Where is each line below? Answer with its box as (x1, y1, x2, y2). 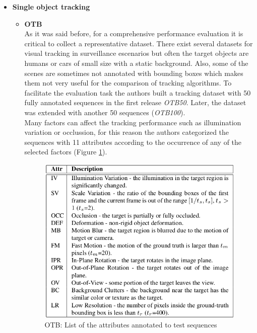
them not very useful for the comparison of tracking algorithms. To (24, 77, 232, 88)
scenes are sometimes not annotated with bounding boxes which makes (24, 67, 243, 78)
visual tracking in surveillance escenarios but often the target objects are (24, 48, 249, 58)
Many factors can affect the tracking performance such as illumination (24, 117, 241, 127)
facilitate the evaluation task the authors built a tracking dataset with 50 (24, 87, 251, 98)
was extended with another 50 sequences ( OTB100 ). (24, 107, 185, 117)
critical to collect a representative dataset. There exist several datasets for (24, 38, 253, 48)
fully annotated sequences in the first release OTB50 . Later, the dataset (24, 97, 246, 108)
